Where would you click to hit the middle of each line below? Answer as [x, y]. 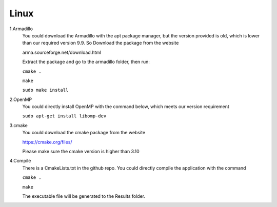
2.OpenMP [21, 99]
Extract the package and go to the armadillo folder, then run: [86, 62]
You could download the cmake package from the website [84, 133]
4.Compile [20, 161]
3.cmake [19, 125]
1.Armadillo [21, 29]
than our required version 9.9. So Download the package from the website [101, 43]
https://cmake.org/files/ [47, 142]
